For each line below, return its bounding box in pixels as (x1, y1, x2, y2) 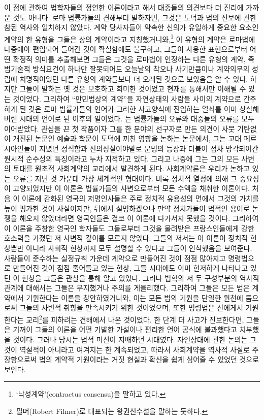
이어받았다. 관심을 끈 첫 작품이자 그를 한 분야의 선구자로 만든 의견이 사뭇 (4, 123, 235, 134)
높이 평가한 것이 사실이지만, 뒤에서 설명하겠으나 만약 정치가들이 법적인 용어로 (4, 203, 250, 213)
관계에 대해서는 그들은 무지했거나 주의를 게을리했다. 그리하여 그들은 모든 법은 (4, 282, 250, 293)
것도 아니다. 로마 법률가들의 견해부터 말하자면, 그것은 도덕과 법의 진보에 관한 (13, 12, 256, 22)
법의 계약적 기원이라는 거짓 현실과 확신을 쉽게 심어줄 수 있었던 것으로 (39, 354, 259, 365)
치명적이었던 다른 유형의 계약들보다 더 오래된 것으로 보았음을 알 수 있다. (19, 73, 248, 84)
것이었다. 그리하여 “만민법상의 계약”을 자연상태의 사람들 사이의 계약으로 (13, 93, 241, 104)
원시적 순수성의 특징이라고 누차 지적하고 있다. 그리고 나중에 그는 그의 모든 (4, 153, 239, 164)
